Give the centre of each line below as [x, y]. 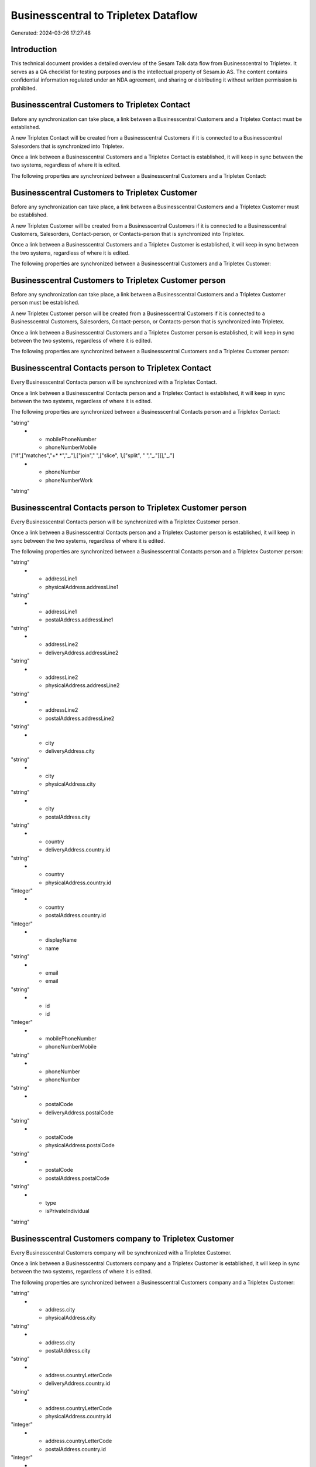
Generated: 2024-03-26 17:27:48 [51, 33]
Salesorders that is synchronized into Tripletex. [68, 146]
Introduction [34, 50]
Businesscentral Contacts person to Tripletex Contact [111, 368]
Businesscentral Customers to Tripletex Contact [101, 105]
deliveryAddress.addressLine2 [82, 653]
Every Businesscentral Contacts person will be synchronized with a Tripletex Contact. [114, 382]
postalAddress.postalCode [77, 1178]
